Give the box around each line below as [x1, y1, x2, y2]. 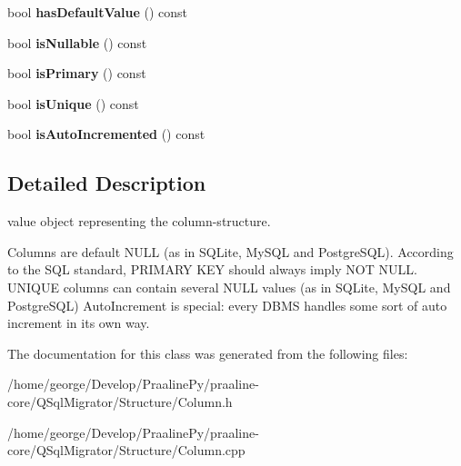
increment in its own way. [7, 313, 150, 332]
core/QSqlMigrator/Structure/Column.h [7, 392, 233, 411]
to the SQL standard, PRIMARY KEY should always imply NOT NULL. [7, 260, 417, 279]
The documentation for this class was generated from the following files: [7, 343, 408, 362]
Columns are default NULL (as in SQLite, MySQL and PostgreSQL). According [7, 242, 454, 261]
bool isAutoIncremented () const [7, 124, 205, 144]
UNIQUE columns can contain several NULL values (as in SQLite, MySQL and [7, 277, 451, 296]
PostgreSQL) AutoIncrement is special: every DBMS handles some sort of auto [7, 295, 447, 314]
